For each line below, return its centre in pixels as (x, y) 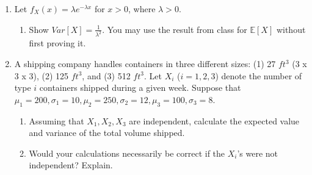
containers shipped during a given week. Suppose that (140, 87)
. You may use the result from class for (175, 29)
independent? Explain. (71, 165)
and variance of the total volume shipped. (107, 133)
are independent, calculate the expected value (214, 120)
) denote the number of (259, 75)
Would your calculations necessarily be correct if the (127, 153)
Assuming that (56, 120)
